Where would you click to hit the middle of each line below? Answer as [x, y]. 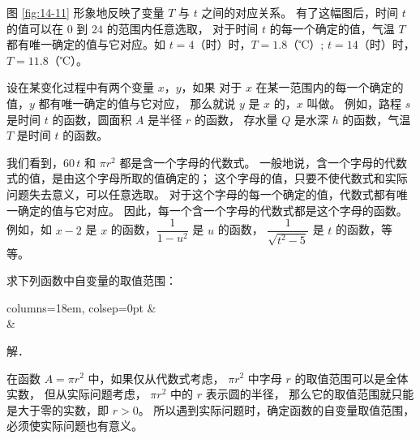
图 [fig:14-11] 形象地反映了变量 [86, 12]
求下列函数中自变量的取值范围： [92, 280]
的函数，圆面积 [92, 119]
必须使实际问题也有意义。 [75, 426]
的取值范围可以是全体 [351, 378]
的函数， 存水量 [236, 119]
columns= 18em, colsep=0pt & [81, 307]
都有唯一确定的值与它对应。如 [86, 44]
